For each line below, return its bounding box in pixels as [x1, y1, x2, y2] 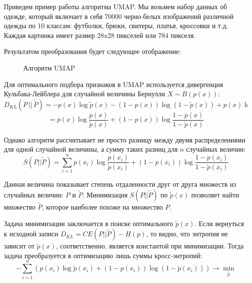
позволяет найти [191, 189, 239, 199]
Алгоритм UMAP [23, 62, 75, 72]
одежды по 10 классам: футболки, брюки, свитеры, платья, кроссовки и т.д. [4, 20, 228, 31]
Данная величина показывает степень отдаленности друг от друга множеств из [4, 179, 236, 189]
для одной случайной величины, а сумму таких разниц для [4, 144, 178, 154]
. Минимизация [82, 189, 128, 199]
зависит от [4, 241, 35, 251]
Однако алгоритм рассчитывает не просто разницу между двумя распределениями [4, 134, 246, 144]
